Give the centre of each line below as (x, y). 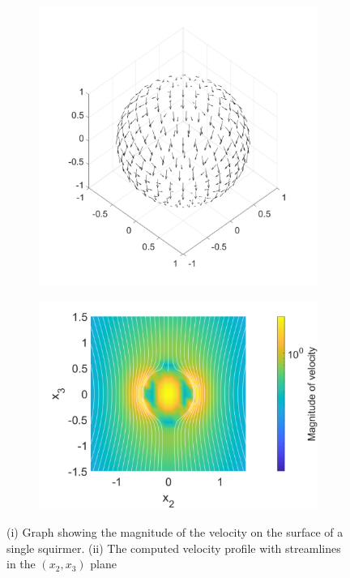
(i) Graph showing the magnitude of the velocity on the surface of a (175, 532)
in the (21, 564)
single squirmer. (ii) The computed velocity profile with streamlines (174, 548)
